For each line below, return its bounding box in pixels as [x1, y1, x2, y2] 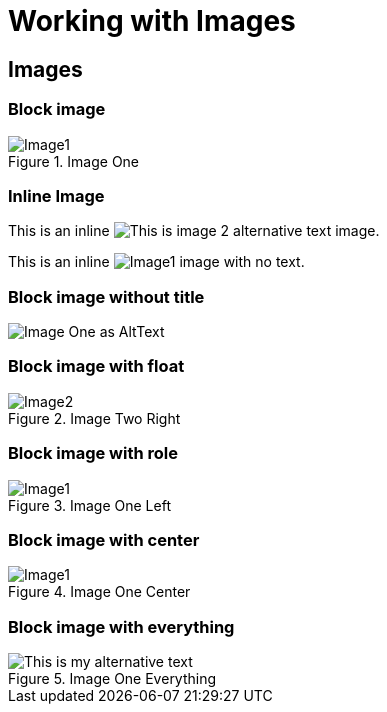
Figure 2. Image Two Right [8, 409, 181, 427]
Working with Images [8, 4, 296, 38]
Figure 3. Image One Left [8, 496, 171, 514]
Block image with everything [8, 616, 235, 637]
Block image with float [8, 356, 185, 377]
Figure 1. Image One [8, 152, 140, 170]
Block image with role [8, 443, 178, 464]
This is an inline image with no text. [8, 253, 305, 271]
